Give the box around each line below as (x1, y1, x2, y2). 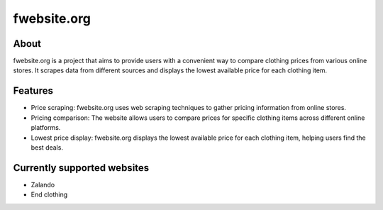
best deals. (30, 143, 64, 152)
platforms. (30, 123, 61, 132)
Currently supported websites (13, 162, 150, 174)
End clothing (30, 190, 68, 199)
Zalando (30, 180, 55, 189)
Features (13, 85, 53, 97)
